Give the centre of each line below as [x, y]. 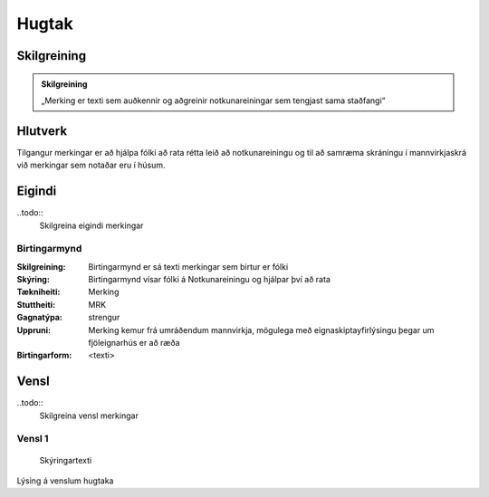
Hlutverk [42, 131]
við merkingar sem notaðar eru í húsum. [91, 165]
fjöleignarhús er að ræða [134, 343]
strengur [104, 318]
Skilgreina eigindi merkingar [91, 225]
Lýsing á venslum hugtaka [65, 481]
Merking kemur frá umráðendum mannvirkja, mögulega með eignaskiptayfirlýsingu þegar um [261, 330]
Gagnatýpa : [39, 318]
